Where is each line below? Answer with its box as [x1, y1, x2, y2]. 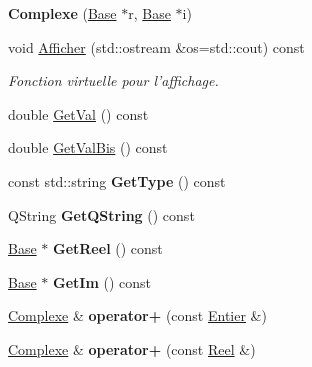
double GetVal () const [8, 103, 149, 124]
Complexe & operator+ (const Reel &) [8, 338, 256, 359]
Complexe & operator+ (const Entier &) [8, 305, 267, 326]
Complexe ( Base [8, 3, 117, 23]
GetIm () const [53, 271, 151, 292]
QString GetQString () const [8, 204, 195, 225]
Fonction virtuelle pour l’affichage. [8, 70, 219, 91]
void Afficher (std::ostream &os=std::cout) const [8, 36, 305, 57]
